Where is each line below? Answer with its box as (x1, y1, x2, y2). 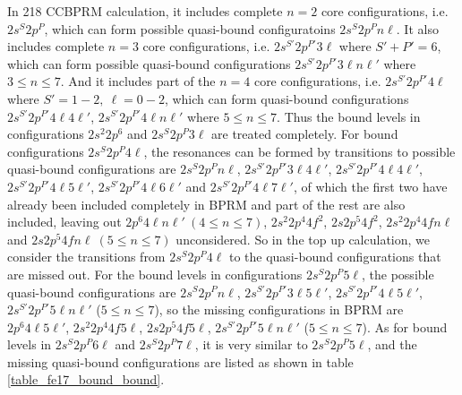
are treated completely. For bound (211, 125, 398, 143)
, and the (367, 335, 417, 354)
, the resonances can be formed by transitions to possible (143, 142, 456, 160)
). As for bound (362, 317, 448, 336)
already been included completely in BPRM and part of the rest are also (7, 194, 406, 213)
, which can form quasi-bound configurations (164, 89, 409, 107)
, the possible (362, 264, 434, 283)
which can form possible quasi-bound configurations (7, 54, 291, 73)
